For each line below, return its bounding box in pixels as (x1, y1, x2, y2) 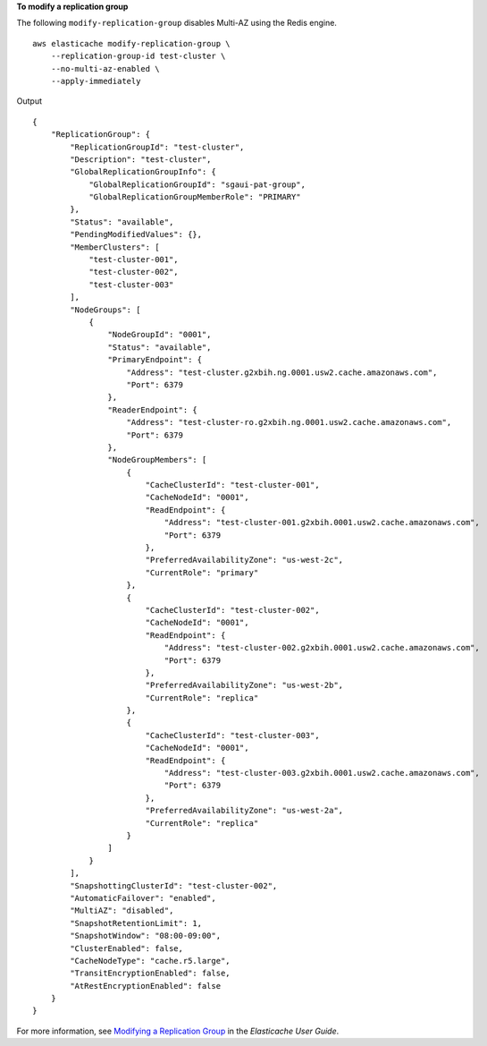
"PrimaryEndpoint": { (107, 354, 203, 365)
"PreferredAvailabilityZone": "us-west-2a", (145, 805, 344, 816)
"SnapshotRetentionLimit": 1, (70, 918, 203, 928)
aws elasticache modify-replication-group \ (32, 38, 231, 48)
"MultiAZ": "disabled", (70, 906, 174, 916)
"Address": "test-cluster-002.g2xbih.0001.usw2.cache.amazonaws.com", (164, 642, 480, 653)
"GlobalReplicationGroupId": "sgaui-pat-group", (88, 179, 306, 190)
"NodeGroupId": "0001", (107, 329, 212, 340)
